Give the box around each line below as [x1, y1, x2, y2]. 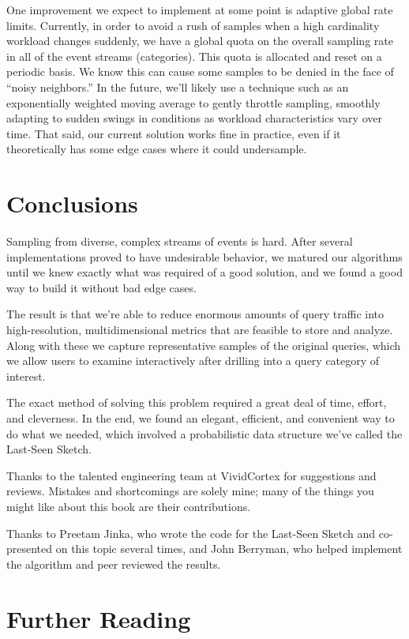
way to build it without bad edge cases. [6, 279, 197, 295]
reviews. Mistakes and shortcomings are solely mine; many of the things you [6, 483, 374, 499]
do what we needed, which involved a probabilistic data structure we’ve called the [6, 425, 403, 442]
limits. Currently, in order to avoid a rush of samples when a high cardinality [6, 17, 380, 33]
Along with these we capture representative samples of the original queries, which [6, 336, 401, 353]
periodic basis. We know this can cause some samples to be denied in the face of [6, 63, 394, 80]
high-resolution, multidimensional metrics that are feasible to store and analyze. [6, 321, 393, 338]
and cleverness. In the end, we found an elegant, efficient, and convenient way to [6, 410, 395, 426]
